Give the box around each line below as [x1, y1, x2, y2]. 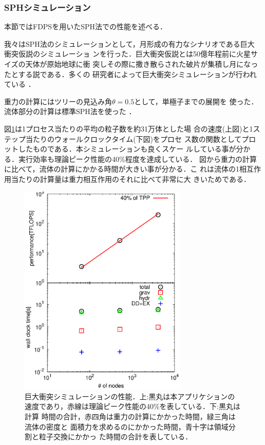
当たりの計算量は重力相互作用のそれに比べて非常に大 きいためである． [11, 173, 251, 184]
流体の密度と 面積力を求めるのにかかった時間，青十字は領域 [25, 421, 229, 432]
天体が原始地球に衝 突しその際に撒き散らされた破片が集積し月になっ [25, 59, 258, 69]
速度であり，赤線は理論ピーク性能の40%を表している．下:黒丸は [25, 401, 241, 412]
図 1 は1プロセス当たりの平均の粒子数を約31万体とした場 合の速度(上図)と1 [4, 123, 253, 134]
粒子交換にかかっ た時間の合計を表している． [39, 431, 193, 442]
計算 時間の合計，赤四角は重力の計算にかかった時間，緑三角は [25, 411, 236, 421]
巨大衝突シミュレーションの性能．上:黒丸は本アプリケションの [25, 391, 235, 401]
